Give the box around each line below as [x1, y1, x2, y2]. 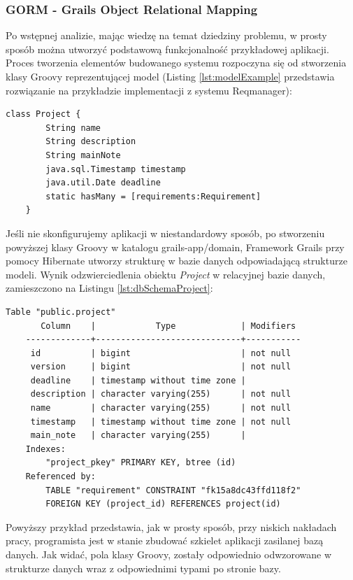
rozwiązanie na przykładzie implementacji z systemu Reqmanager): [6, 83, 292, 97]
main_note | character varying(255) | [30, 430, 246, 441]
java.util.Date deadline [45, 178, 161, 188]
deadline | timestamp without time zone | [30, 375, 246, 386]
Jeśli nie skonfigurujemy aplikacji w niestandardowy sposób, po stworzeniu [6, 225, 325, 240]
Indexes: [25, 444, 66, 454]
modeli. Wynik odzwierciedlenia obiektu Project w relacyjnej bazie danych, [6, 267, 326, 281]
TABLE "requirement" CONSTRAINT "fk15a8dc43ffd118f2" [45, 485, 301, 495]
